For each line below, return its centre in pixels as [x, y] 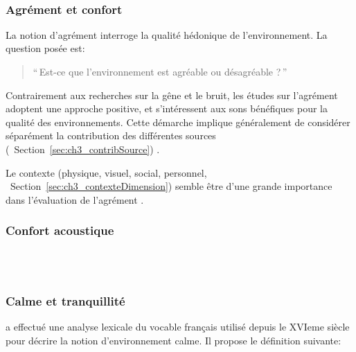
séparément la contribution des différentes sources [111, 135]
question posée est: [45, 48]
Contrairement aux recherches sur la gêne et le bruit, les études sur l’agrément [172, 95]
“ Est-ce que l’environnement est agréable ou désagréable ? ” [160, 71]
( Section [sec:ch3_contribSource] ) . [83, 149]
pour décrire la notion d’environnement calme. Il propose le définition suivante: [173, 340]
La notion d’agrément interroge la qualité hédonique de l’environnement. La [167, 34]
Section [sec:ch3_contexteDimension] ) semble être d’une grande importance [171, 186]
